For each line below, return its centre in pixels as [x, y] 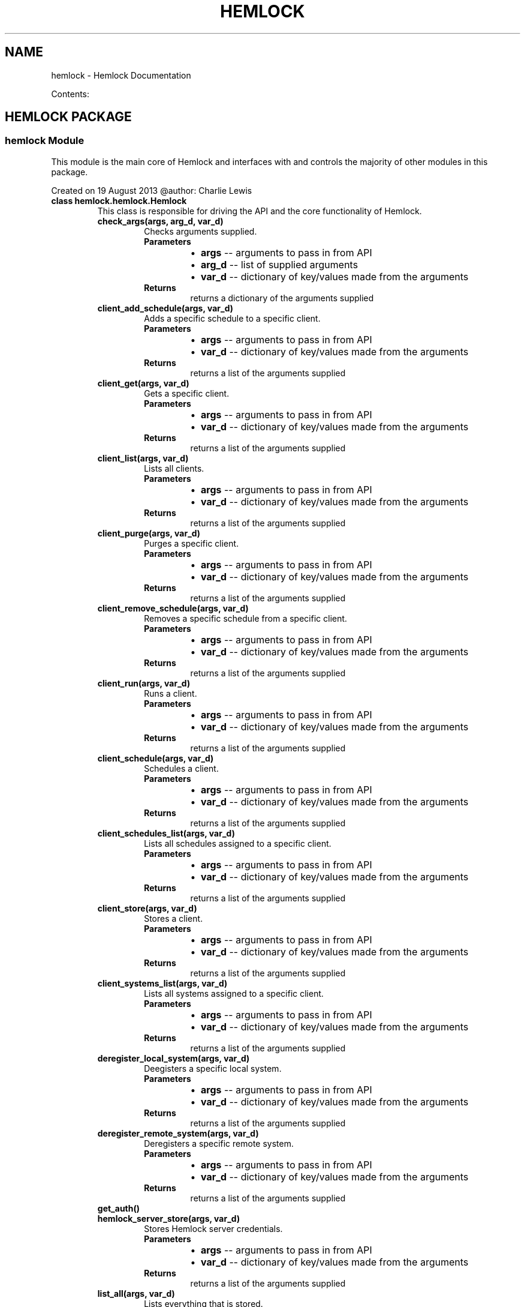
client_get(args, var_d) [143, 383]
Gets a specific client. [187, 393]
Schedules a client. [181, 768]
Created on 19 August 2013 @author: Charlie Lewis [152, 190]
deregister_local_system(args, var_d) [174, 1058]
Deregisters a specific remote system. [219, 1143]
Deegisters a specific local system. [213, 1068]
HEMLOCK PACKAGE [68, 117]
